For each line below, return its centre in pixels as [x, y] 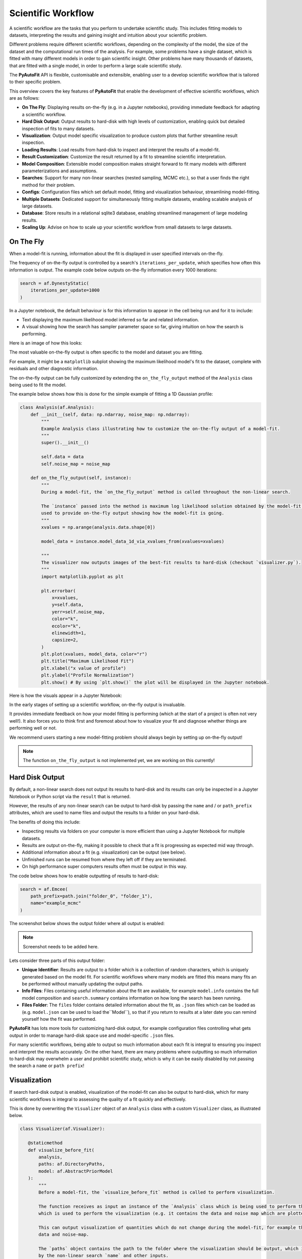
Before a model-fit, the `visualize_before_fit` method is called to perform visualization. [157, 1192]
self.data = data [62, 457]
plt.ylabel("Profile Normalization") [88, 675]
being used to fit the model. [38, 385]
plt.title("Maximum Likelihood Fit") [88, 661]
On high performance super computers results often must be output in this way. [104, 867]
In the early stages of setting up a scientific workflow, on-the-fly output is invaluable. [97, 705]
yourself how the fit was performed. [59, 1019]
